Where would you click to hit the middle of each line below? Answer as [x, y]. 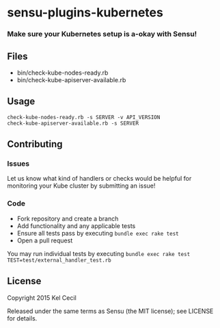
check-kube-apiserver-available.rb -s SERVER [73, 123]
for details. [22, 318]
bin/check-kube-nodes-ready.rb [63, 73]
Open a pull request [45, 240]
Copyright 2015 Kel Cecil [42, 298]
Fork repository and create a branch [68, 218]
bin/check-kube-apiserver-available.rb [71, 79]
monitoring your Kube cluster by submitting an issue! [81, 186]
